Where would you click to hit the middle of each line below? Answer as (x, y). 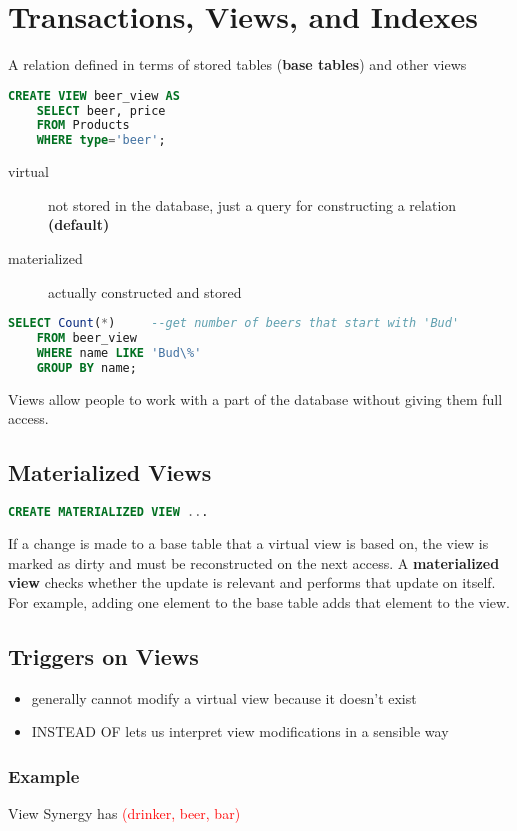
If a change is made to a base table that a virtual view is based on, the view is (248, 542)
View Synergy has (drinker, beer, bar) (124, 812)
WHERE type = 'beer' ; (101, 140)
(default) (79, 224)
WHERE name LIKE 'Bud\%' (119, 352)
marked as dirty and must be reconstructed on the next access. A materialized (254, 562)
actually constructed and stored (145, 291)
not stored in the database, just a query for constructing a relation (252, 204)
